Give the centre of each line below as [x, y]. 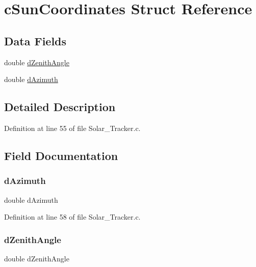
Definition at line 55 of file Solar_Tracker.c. [72, 128]
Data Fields [35, 41]
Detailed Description [60, 107]
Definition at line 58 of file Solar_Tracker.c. [72, 217]
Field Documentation [61, 155]
